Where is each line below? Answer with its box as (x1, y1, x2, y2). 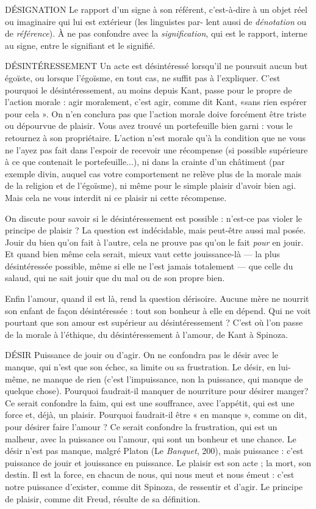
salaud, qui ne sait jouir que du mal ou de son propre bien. (5, 271, 225, 284)
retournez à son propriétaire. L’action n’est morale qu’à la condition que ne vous (5, 131, 306, 144)
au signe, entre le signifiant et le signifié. (5, 38, 156, 51)
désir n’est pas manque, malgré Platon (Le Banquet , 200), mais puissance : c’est (5, 444, 304, 457)
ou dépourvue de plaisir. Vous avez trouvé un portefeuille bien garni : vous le (5, 119, 293, 132)
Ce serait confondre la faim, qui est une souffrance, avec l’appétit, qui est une (5, 396, 295, 409)
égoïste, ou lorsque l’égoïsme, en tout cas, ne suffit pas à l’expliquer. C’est (5, 71, 281, 84)
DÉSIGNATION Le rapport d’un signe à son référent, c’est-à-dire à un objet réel (5, 3, 307, 15)
